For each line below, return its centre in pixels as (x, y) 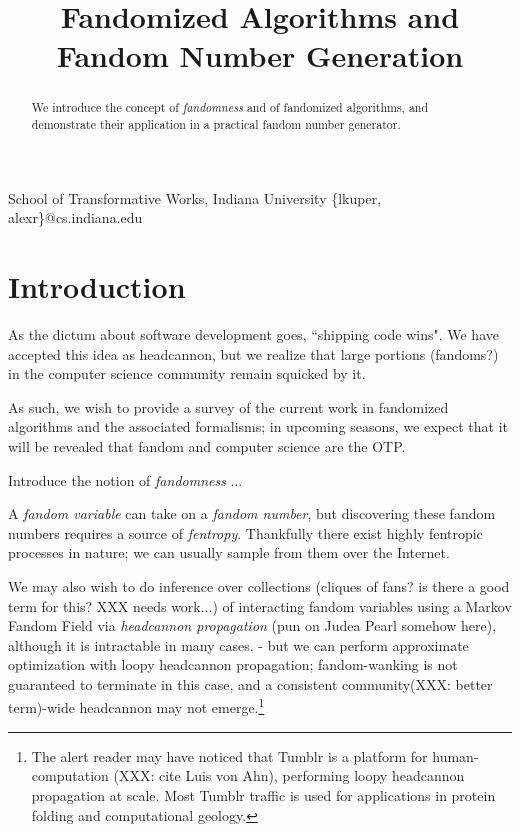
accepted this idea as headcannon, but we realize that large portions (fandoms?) (253, 353)
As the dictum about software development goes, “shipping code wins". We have (253, 333)
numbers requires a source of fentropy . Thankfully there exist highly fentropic (245, 532)
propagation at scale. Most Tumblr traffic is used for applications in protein (263, 794)
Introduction (97, 286)
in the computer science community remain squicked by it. (187, 373)
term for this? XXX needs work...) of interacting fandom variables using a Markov (260, 605)
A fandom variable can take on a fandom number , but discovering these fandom (252, 513)
